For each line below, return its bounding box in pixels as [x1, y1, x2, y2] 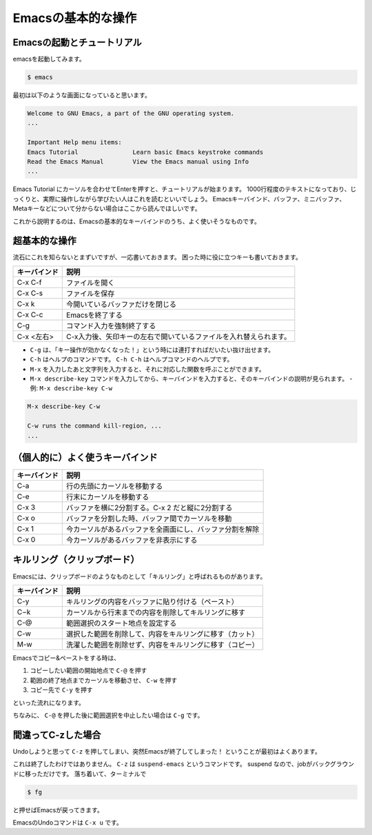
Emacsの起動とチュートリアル [12, 37, 143, 48]
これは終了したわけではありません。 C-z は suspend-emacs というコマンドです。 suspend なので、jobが [12, 760, 313, 768]
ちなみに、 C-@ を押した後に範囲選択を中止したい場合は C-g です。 [12, 711, 204, 719]
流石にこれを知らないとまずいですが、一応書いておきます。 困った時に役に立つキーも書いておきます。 [12, 253, 302, 261]
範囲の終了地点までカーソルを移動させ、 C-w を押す [30, 676, 178, 684]
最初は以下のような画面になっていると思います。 [12, 91, 151, 99]
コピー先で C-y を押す [30, 686, 93, 694]
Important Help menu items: [27, 139, 122, 146]
